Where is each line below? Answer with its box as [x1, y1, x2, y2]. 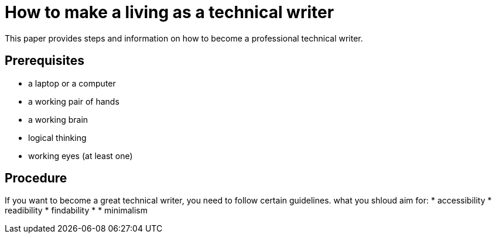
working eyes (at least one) [28, 150, 133, 161]
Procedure [5, 171, 67, 186]
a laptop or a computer [28, 78, 116, 88]
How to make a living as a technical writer [5, 2, 334, 22]
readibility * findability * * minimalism [5, 205, 148, 216]
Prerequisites [5, 53, 84, 68]
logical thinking [28, 132, 87, 143]
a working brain [28, 114, 88, 125]
